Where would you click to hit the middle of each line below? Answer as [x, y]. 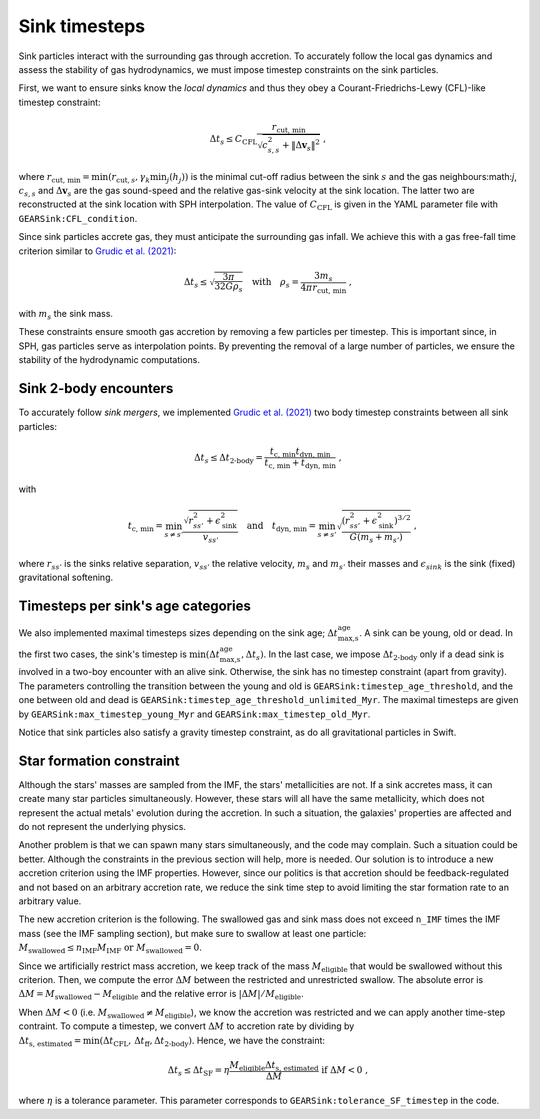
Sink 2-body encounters [96, 388]
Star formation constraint [99, 760]
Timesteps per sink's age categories [135, 606]
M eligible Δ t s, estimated [274, 1066]
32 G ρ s [229, 287]
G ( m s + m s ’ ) [376, 538]
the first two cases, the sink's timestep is [102, 654]
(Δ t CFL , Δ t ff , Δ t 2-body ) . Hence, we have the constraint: [212, 1041]
